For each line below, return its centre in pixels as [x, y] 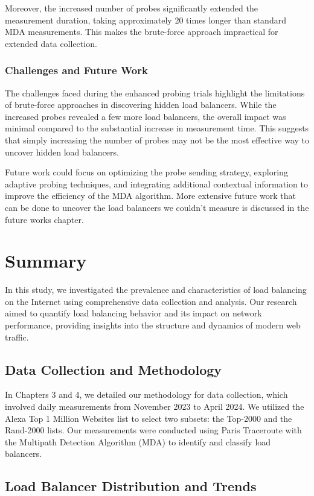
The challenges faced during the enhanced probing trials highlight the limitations [155, 93]
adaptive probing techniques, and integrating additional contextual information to [156, 184]
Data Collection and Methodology [114, 369]
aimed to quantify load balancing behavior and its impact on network [133, 313]
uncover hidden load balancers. [62, 152]
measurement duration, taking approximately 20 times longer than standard [146, 20]
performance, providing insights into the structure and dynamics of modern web [153, 325]
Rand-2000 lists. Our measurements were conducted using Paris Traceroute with [153, 430]
